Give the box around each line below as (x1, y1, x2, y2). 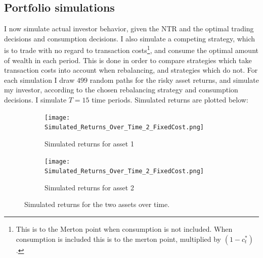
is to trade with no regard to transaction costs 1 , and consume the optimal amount (4, 43, 258, 56)
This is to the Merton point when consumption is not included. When (16, 224, 233, 234)
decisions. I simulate (4, 94, 67, 105)
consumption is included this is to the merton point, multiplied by (16, 233, 222, 244)
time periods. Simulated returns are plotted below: (92, 94, 248, 105)
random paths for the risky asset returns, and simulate (90, 74, 259, 85)
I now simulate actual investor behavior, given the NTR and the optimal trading (4, 23, 254, 34)
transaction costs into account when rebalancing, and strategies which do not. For (4, 65, 258, 75)
